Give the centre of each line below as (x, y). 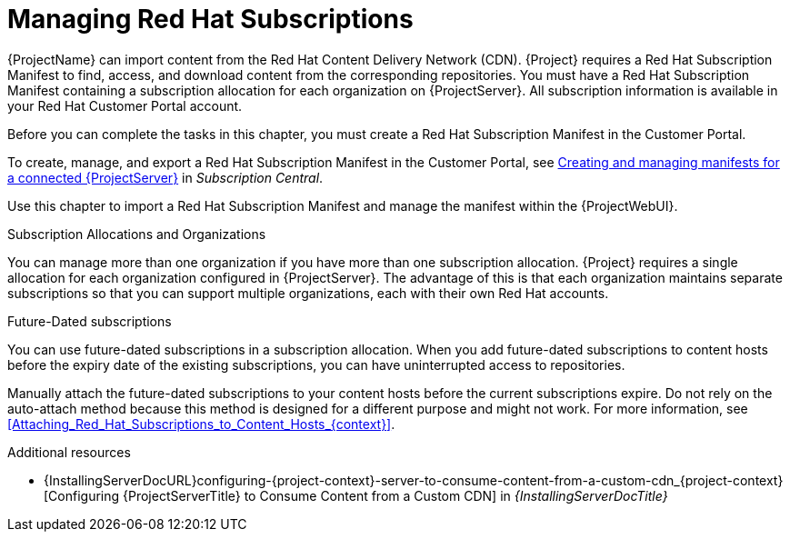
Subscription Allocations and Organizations (137, 234)
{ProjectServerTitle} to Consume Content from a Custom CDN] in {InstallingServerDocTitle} (395, 495)
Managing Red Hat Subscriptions (210, 19)
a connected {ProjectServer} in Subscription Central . (165, 177)
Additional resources (69, 452)
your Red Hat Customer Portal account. (125, 105)
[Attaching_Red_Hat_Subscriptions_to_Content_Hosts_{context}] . (201, 424)
